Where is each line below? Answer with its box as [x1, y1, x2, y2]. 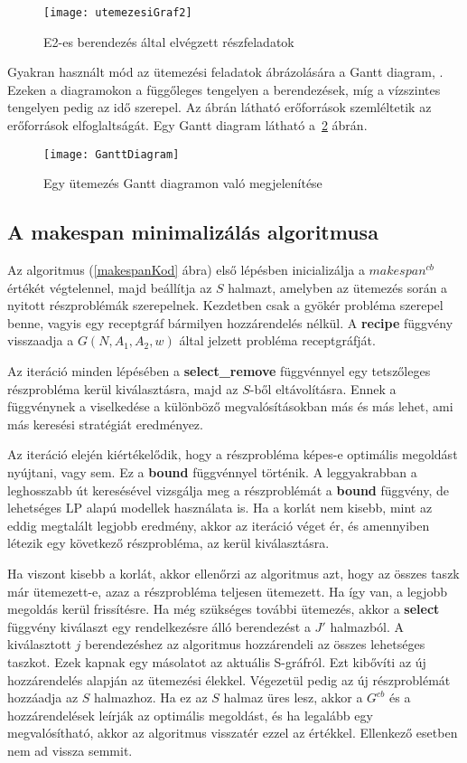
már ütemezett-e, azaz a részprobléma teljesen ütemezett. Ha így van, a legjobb [7, 581, 448, 600]
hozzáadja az [7, 688, 79, 707]
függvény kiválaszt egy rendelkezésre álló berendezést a [7, 617, 311, 636]
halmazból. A [330, 617, 405, 636]
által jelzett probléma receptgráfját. [179, 331, 376, 350]
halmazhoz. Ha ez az [94, 688, 208, 707]
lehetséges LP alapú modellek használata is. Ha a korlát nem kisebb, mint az [7, 498, 433, 517]
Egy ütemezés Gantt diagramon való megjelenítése [43, 174, 322, 193]
